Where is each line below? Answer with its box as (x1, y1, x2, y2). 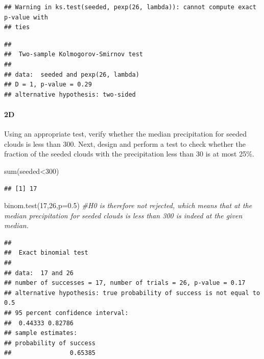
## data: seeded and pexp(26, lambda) (4, 71, 139, 78)
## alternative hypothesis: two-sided (4, 91, 136, 98)
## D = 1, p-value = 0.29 (4, 81, 92, 88)
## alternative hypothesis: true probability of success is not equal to (4, 289, 260, 297)
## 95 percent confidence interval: (4, 309, 129, 317)
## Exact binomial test (4, 249, 88, 257)
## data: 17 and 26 (4, 269, 74, 277)
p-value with (4, 13, 48, 21)
